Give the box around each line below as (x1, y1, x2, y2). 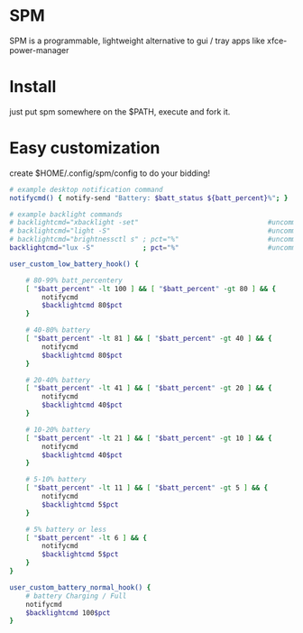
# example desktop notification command (9, 185, 164, 194)
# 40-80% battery (25, 326, 91, 335)
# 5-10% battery (25, 475, 87, 484)
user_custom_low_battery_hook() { (9, 259, 140, 269)
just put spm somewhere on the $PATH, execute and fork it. (9, 105, 231, 117)
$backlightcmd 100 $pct (25, 608, 111, 618)
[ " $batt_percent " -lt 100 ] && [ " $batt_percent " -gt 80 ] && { (25, 284, 277, 293)
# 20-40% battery (25, 375, 91, 384)
